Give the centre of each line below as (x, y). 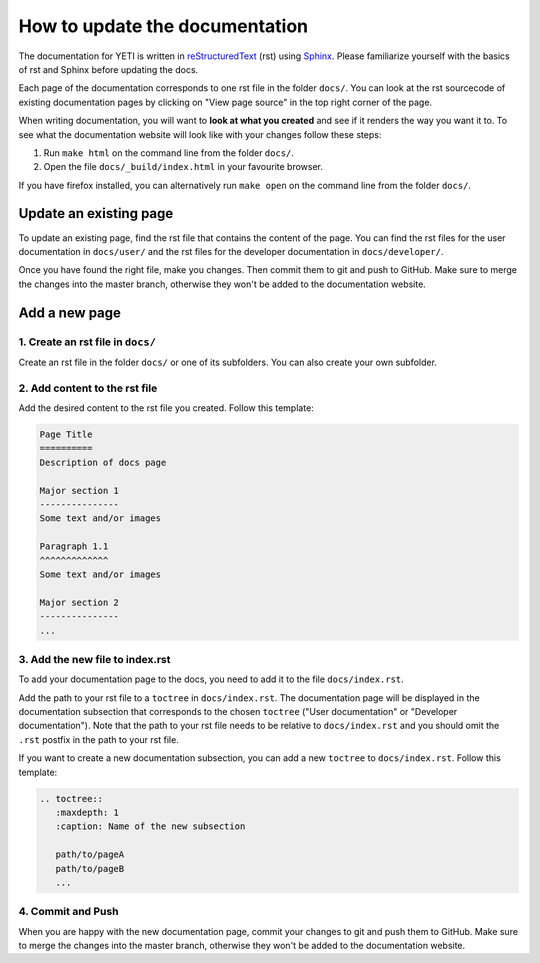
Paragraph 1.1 (74, 546)
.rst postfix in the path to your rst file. (98, 739)
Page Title (66, 434)
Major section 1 (79, 490)
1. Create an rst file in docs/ (87, 342)
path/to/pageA (90, 854)
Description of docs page (103, 462)
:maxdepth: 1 (87, 812)
